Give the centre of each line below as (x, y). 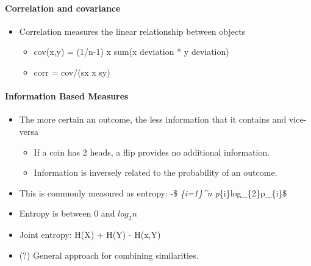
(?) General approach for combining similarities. (109, 255)
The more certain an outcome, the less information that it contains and (153, 119)
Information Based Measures (67, 96)
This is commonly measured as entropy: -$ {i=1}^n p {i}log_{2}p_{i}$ (153, 192)
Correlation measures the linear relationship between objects (132, 31)
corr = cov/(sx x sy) (72, 72)
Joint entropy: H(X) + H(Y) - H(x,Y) (90, 235)
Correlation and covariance (63, 8)
